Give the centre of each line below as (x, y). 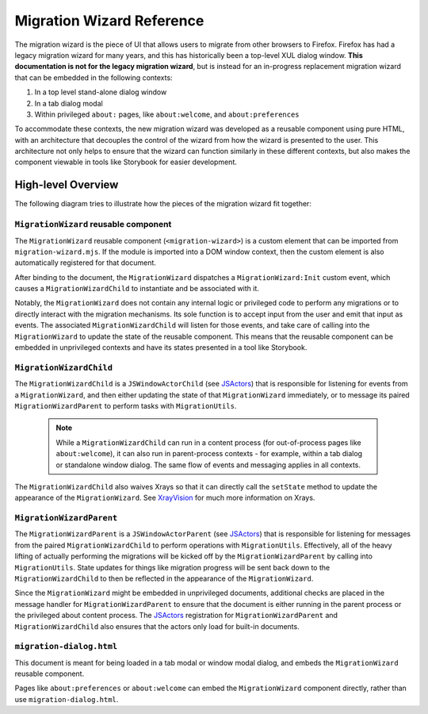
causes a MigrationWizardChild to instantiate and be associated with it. (137, 289)
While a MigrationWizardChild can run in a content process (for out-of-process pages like (208, 442)
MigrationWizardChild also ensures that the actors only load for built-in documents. (157, 626)
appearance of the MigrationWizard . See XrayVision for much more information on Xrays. (165, 498)
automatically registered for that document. (85, 263)
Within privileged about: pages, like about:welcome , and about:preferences (167, 114)
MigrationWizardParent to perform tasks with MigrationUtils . (126, 405)
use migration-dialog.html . (67, 699)
